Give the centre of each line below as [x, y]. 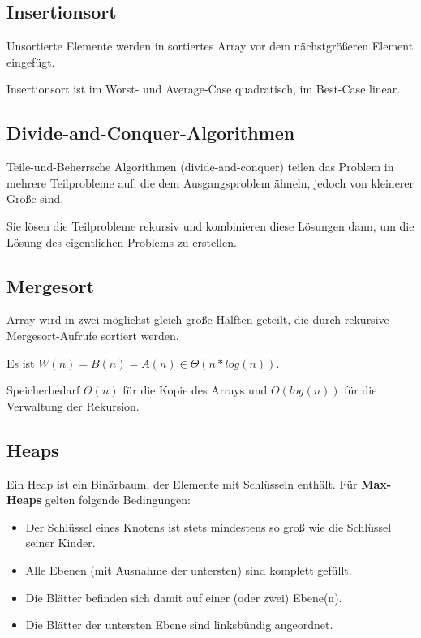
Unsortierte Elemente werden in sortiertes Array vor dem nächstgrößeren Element [210, 46]
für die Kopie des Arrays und [195, 390]
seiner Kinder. [60, 543]
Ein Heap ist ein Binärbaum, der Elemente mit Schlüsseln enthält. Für [182, 483]
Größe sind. [35, 198]
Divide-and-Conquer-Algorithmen [151, 133]
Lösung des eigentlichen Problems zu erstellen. [122, 241]
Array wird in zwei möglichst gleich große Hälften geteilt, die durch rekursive [198, 319]
